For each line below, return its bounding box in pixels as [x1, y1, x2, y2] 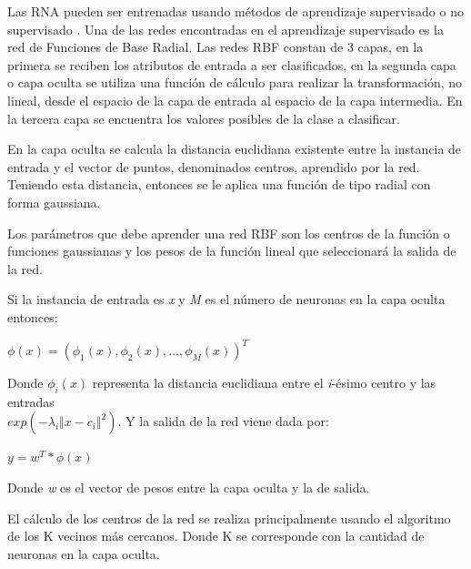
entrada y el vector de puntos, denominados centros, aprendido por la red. [7, 157, 420, 176]
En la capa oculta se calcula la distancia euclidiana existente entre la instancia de [7, 139, 462, 158]
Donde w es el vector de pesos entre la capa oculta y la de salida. [7, 477, 370, 496]
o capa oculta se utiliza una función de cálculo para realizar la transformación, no [7, 73, 463, 92]
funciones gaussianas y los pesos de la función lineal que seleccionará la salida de [7, 241, 456, 260]
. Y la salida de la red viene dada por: [117, 412, 329, 431]
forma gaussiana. [7, 192, 101, 211]
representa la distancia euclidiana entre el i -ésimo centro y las [92, 373, 436, 391]
